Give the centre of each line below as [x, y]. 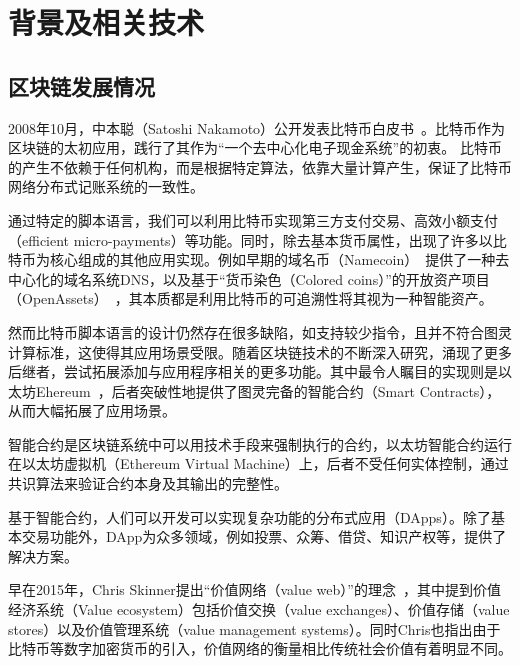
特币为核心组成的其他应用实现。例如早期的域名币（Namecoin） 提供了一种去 [259, 259]
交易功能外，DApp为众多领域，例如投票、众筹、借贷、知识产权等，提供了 [264, 536]
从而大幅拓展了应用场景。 [92, 410]
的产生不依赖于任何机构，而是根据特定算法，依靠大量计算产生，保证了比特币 [260, 166]
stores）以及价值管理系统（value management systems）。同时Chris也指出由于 [254, 628]
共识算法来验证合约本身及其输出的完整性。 [148, 483]
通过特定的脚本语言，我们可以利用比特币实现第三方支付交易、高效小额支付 [253, 219]
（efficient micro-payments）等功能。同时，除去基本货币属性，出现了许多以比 [257, 239]
